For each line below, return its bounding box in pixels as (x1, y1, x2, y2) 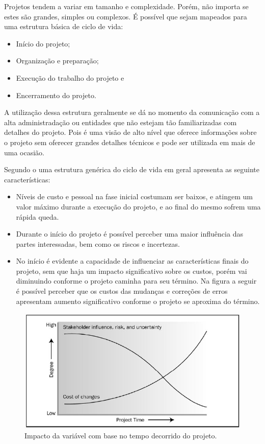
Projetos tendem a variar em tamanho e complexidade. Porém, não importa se (4, 1, 249, 11)
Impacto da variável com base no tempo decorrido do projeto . (24, 430, 217, 441)
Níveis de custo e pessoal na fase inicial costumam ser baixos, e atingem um (16, 191, 253, 202)
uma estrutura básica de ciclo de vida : (4, 21, 123, 32)
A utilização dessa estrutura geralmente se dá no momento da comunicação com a (4, 107, 260, 118)
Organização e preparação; (16, 55, 99, 66)
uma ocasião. (4, 147, 45, 157)
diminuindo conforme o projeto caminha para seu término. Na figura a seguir (16, 275, 257, 286)
